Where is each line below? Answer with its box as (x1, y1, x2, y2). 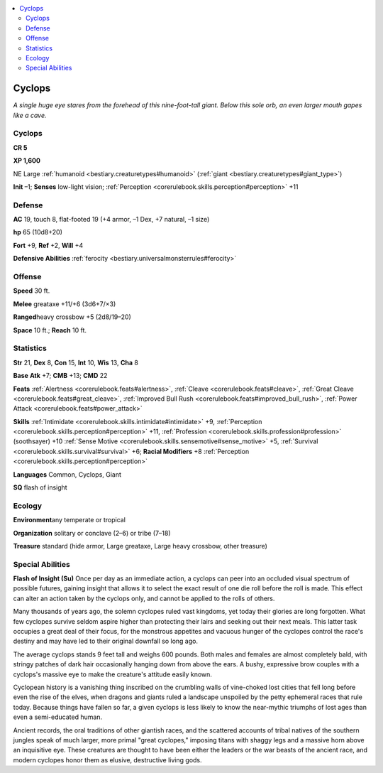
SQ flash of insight (13, 483, 67, 492)
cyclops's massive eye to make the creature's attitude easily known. (13, 670, 213, 679)
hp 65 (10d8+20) (13, 228, 63, 237)
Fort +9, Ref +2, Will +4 (13, 241, 84, 249)
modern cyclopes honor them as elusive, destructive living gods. (13, 755, 202, 764)
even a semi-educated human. (13, 713, 103, 721)
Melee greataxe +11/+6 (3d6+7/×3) (13, 299, 116, 308)
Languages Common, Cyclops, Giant (13, 470, 122, 479)
